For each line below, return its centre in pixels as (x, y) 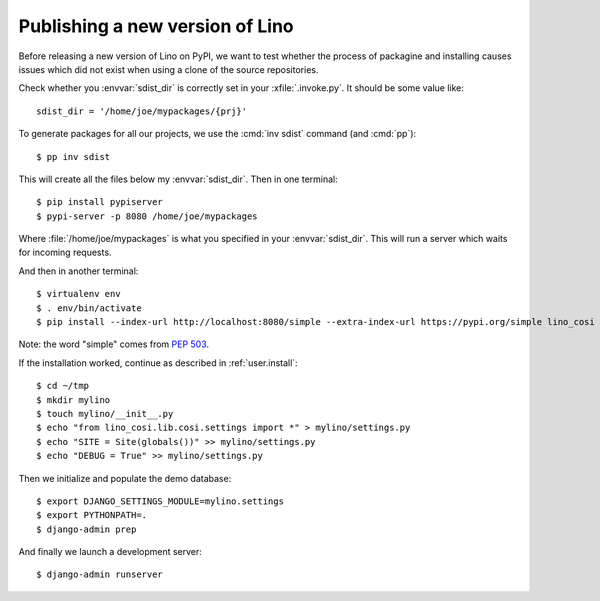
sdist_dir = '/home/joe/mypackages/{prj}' (142, 111)
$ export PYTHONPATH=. (92, 515)
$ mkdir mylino (73, 399)
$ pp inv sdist (73, 156)
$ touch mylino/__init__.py (105, 413)
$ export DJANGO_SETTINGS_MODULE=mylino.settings (160, 501)
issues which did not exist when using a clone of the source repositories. (168, 69)
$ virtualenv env (78, 294)
